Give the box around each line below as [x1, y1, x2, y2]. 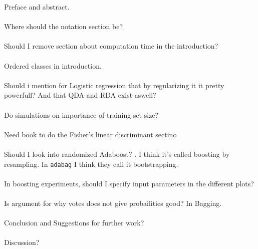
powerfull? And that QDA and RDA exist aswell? [4, 90, 156, 100]
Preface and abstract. [4, 2, 70, 12]
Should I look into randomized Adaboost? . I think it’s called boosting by [4, 148, 230, 159]
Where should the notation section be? [4, 21, 123, 32]
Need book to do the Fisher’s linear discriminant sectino [4, 129, 177, 139]
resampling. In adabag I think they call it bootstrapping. [4, 158, 178, 169]
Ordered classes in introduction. [4, 60, 102, 71]
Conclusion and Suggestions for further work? [4, 217, 144, 228]
